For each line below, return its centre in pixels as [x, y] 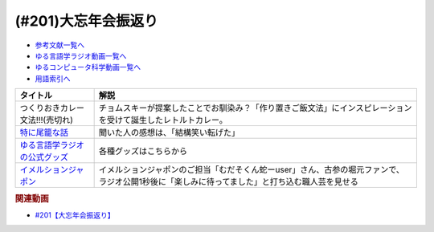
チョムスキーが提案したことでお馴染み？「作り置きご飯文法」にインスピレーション [255, 108]
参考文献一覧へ [59, 45]
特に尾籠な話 [44, 132]
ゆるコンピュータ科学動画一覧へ [88, 67]
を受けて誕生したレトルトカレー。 [163, 120]
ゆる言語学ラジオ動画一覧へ [81, 55]
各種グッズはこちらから [143, 151]
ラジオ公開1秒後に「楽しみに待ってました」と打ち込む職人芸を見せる [229, 182]
